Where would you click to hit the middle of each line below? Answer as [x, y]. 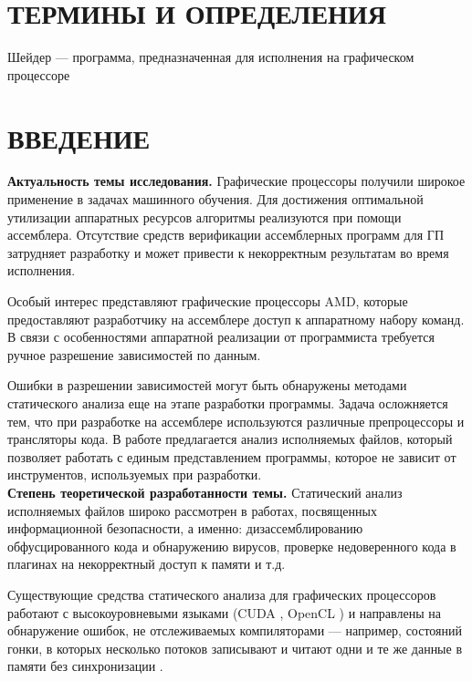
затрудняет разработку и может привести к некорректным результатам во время [228, 252]
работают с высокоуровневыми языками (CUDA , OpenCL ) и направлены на [224, 612]
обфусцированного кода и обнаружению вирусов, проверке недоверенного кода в [232, 546]
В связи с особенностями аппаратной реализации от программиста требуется [221, 337]
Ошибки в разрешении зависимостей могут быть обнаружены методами [207, 385]
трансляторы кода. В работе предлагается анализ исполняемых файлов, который [230, 439]
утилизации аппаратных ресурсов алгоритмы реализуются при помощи [205, 217]
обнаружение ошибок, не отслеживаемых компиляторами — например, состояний [235, 630]
